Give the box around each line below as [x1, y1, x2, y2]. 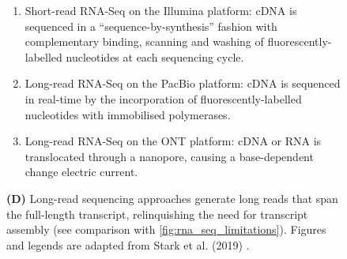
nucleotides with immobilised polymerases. [25, 106, 231, 122]
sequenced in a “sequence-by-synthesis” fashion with [25, 17, 277, 34]
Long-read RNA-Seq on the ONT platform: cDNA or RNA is [25, 133, 322, 149]
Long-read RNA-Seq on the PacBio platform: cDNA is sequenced [25, 75, 341, 92]
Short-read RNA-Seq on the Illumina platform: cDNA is [25, 2, 297, 18]
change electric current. [25, 163, 138, 180]
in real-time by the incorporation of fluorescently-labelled [25, 90, 302, 107]
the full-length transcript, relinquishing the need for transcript [6, 205, 308, 222]
